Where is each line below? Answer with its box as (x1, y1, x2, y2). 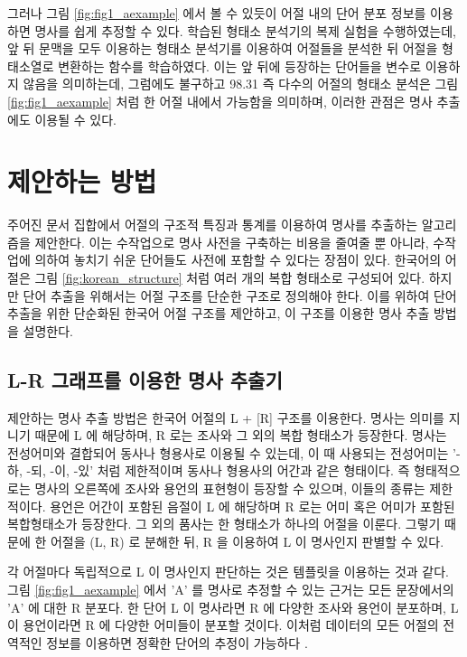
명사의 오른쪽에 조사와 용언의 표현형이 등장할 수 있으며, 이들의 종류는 (34, 479, 425, 498)
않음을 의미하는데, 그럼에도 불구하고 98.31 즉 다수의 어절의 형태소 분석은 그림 (23, 74, 459, 93)
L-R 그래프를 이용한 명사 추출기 (7, 365, 283, 393)
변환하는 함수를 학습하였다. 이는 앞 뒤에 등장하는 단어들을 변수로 (58, 56, 422, 75)
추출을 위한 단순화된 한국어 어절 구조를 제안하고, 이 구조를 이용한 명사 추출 (7, 304, 430, 323)
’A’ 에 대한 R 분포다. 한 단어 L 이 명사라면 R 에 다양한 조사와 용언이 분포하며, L (7, 597, 459, 616)
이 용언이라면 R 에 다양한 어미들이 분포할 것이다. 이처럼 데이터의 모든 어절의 (7, 615, 439, 634)
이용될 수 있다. (34, 109, 117, 128)
